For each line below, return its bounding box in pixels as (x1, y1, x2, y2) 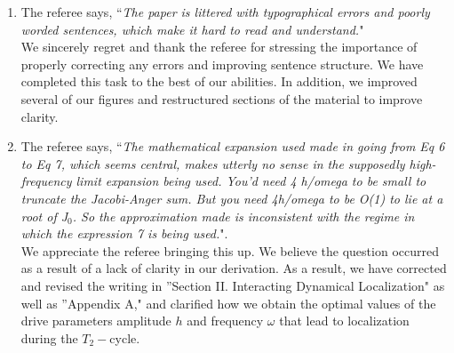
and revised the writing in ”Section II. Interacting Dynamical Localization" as (20, 276, 445, 294)
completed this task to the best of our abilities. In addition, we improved (20, 72, 418, 91)
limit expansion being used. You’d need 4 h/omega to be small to (76, 172, 426, 190)
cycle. (109, 328, 140, 347)
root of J (20, 206, 68, 225)
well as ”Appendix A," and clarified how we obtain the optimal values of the (20, 293, 436, 312)
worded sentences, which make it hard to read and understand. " (20, 20, 364, 38)
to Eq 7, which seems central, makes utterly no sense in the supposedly (20, 154, 405, 172)
